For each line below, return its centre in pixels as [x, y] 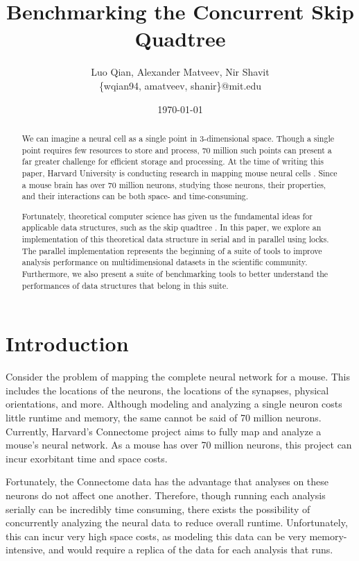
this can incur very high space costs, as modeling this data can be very [156, 536]
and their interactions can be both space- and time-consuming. [135, 196]
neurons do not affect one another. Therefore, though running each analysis [166, 495]
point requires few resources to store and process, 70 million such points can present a [177, 150]
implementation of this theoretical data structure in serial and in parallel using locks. [175, 239]
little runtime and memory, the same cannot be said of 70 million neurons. [164, 418]
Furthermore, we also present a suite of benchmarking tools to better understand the [175, 274]
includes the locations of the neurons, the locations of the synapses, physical [167, 390]
